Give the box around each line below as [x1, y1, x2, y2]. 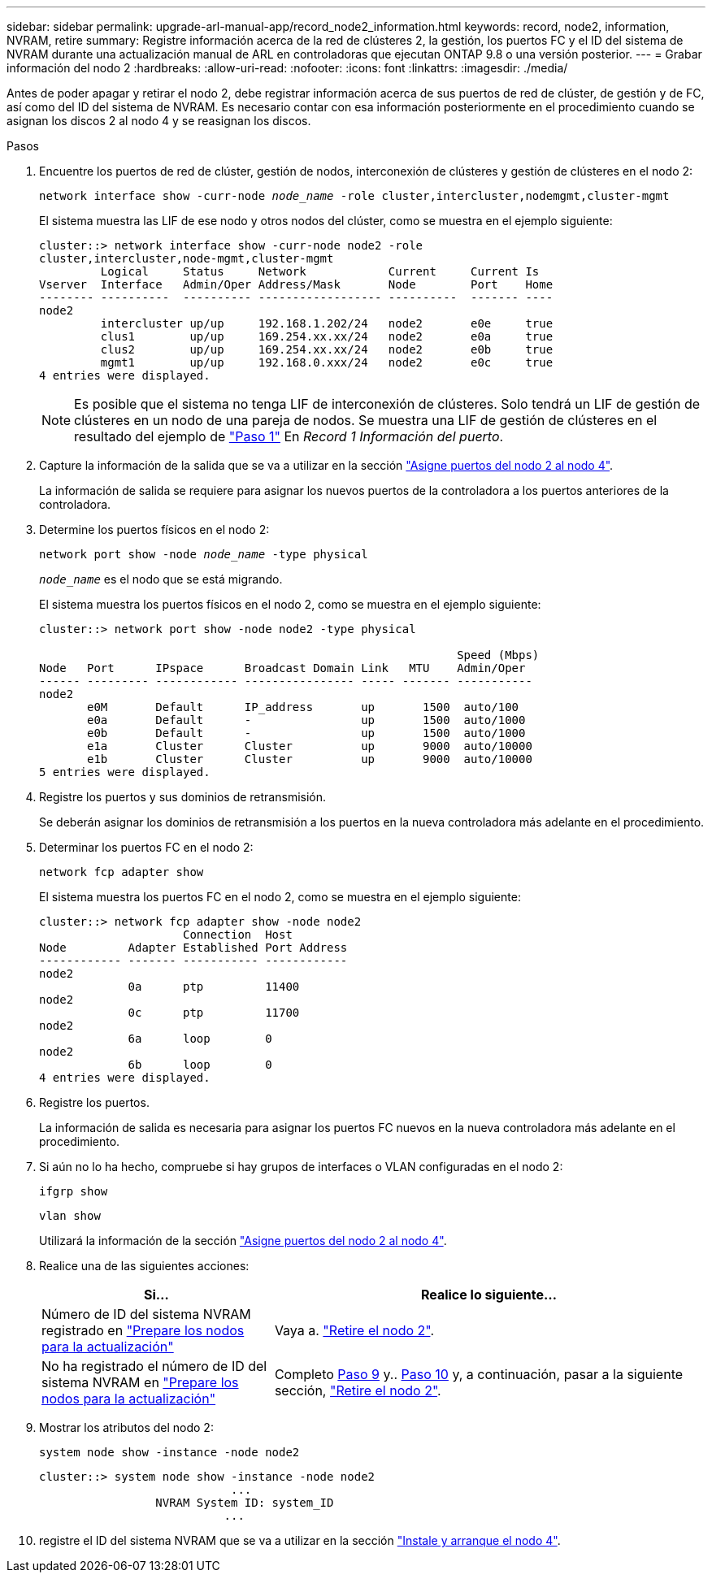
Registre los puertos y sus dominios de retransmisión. [39, 790, 327, 804]
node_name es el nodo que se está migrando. [39, 572, 283, 586]
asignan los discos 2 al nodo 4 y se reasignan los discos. [7, 114, 311, 128]
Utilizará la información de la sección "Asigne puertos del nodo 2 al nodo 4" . [39, 1234, 447, 1247]
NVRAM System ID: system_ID [155, 1496, 334, 1509]
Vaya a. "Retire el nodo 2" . [274, 1322, 435, 1338]
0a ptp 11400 [128, 980, 300, 993]
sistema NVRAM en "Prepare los [41, 1374, 239, 1390]
